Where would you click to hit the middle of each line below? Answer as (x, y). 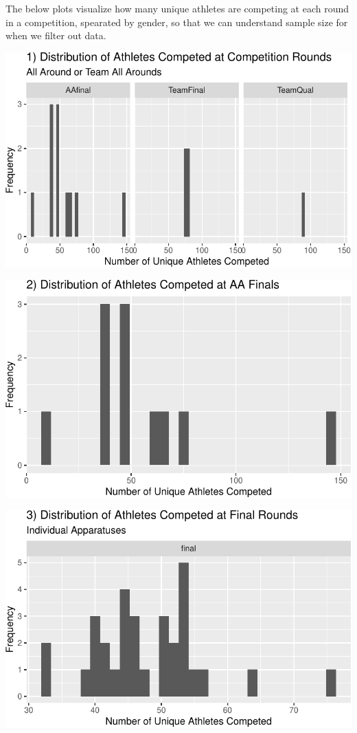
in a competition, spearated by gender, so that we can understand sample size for (177, 22)
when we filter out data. (56, 35)
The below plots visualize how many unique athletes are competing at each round (177, 8)
